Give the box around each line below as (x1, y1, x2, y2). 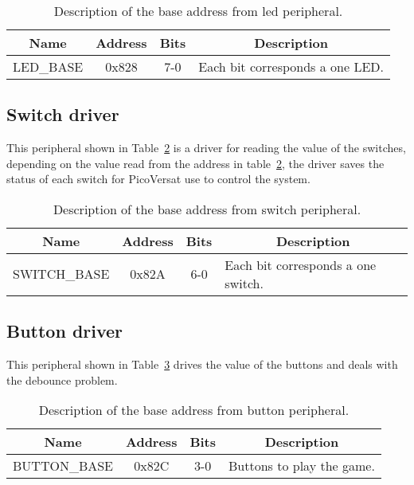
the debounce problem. (6, 371, 118, 388)
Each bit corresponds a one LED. (198, 57, 384, 76)
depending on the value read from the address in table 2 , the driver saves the (6, 154, 385, 171)
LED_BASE (13, 57, 84, 76)
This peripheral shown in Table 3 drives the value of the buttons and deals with (6, 356, 398, 373)
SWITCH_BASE (13, 264, 110, 284)
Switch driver (6, 102, 119, 127)
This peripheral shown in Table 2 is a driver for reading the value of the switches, (6, 139, 406, 156)
